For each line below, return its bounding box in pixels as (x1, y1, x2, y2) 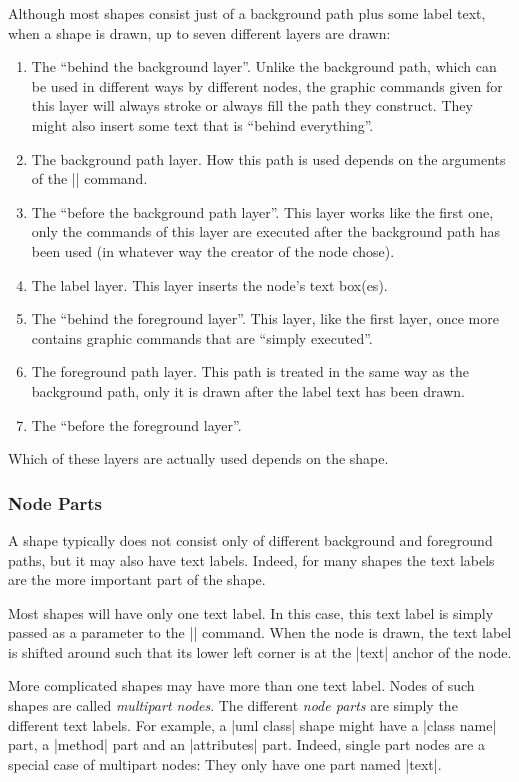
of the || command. (31, 168, 148, 189)
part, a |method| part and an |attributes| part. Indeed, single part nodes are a (8, 734, 485, 755)
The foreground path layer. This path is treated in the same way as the (31, 361, 469, 382)
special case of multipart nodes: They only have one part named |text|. (8, 753, 442, 774)
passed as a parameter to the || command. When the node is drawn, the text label (8, 622, 512, 643)
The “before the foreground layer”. (31, 414, 242, 435)
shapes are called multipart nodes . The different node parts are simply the (8, 695, 458, 716)
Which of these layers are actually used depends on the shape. (8, 448, 389, 469)
